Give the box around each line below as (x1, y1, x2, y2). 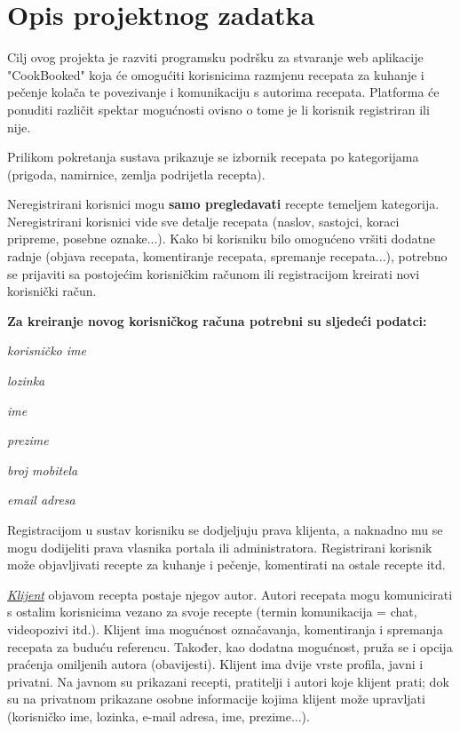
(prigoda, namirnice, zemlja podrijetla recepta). (7, 164, 266, 183)
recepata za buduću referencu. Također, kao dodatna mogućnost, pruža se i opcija (7, 637, 453, 656)
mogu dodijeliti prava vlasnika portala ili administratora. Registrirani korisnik (7, 537, 432, 556)
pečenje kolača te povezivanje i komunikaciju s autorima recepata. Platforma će (7, 83, 440, 101)
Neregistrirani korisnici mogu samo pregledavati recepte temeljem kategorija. (7, 195, 440, 213)
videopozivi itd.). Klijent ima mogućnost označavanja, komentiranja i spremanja (7, 619, 443, 638)
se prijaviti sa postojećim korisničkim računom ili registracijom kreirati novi (7, 264, 420, 282)
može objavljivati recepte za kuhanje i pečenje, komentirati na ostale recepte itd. (7, 555, 446, 574)
